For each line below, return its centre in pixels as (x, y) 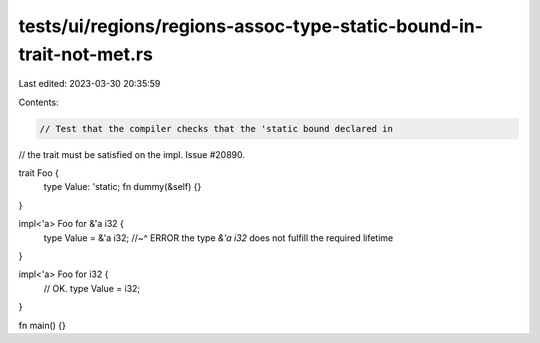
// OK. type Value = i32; (92, 288)
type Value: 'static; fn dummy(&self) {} (122, 187)
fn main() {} (42, 325)
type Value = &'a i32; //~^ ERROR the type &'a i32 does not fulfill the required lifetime (218, 237)
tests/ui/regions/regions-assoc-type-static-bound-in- (251, 26)
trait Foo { (39, 173)
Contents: (38, 102)
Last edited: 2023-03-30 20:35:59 (89, 84)
